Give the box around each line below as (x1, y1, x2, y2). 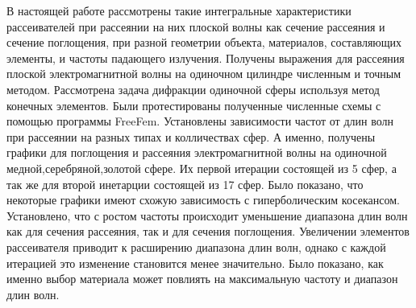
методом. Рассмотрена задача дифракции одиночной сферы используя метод (6, 80, 380, 97)
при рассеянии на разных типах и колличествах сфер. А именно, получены (6, 128, 376, 145)
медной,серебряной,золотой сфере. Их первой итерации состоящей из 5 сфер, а (6, 159, 397, 176)
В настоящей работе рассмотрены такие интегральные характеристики (6, 2, 352, 18)
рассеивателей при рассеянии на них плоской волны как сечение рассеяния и (6, 18, 385, 35)
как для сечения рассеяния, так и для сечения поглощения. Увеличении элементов (6, 223, 410, 240)
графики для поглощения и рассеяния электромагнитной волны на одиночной (6, 144, 387, 161)
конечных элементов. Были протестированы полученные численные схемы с (6, 97, 381, 113)
